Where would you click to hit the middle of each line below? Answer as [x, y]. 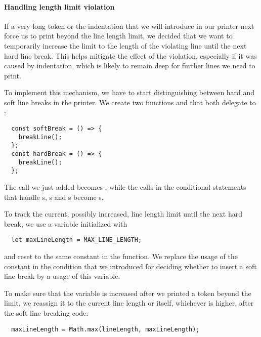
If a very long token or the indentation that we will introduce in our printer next [129, 26]
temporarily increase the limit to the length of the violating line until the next [125, 45]
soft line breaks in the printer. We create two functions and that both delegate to [130, 102]
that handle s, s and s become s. [54, 197]
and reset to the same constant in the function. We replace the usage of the [121, 256]
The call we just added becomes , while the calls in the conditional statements [125, 187]
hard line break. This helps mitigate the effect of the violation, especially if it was [130, 55]
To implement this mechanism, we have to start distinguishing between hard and [129, 92]
